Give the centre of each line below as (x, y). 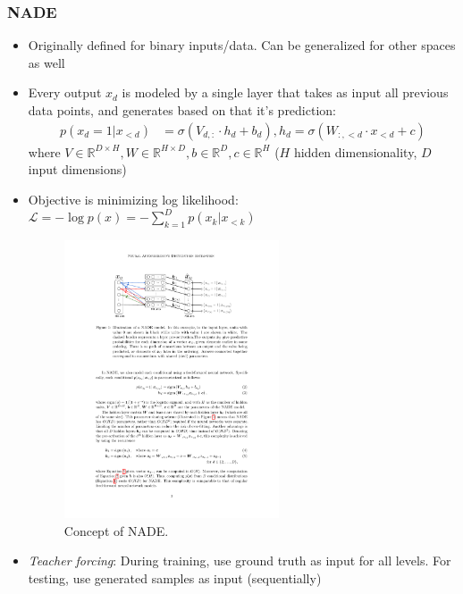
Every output (65, 92)
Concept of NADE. (116, 530)
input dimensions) (77, 169)
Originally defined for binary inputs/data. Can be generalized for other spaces (242, 45)
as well (46, 62)
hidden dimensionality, (355, 151)
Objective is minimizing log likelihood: (133, 199)
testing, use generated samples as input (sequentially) (175, 577)
